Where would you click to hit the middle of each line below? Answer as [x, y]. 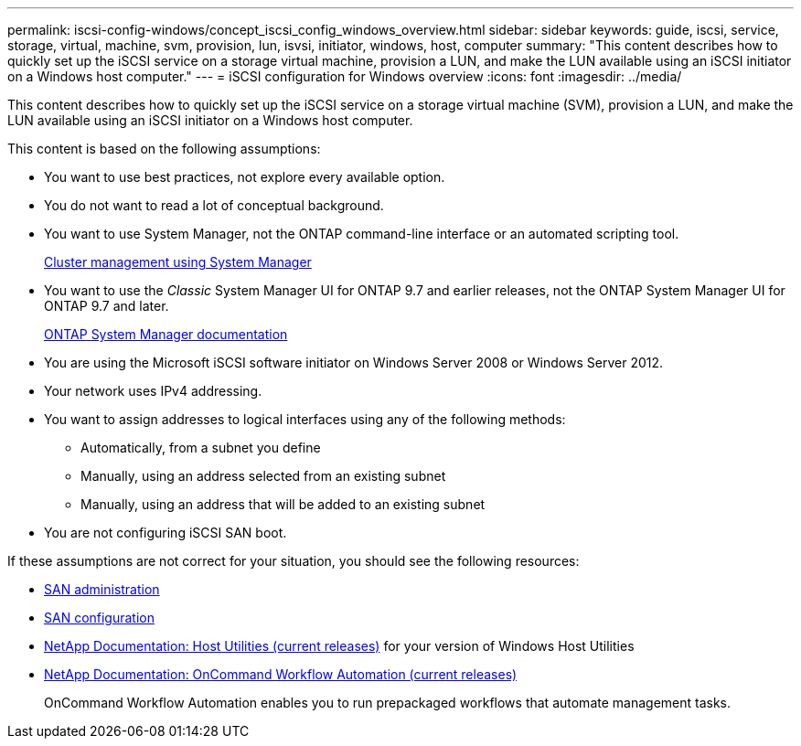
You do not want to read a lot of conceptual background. [214, 205]
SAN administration [102, 589]
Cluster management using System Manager [178, 262]
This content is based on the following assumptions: [164, 149]
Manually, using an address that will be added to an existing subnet [283, 504]
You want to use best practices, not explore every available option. [245, 177]
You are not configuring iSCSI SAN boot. [166, 533]
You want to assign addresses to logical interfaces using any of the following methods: [305, 419]
